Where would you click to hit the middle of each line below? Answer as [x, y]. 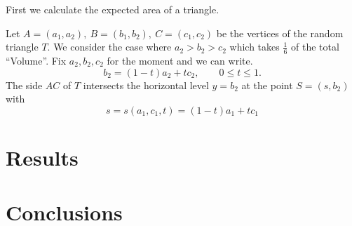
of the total [315, 47]
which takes [255, 47]
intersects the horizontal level [146, 85]
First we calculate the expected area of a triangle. [113, 9]
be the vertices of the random [280, 33]
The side [24, 85]
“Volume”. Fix [36, 61]
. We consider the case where [109, 47]
